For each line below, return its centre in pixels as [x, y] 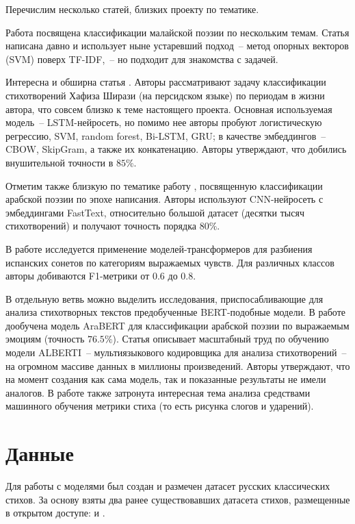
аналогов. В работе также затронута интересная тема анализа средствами [158, 392]
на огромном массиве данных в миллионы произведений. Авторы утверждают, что [178, 365]
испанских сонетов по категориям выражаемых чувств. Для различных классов [170, 262]
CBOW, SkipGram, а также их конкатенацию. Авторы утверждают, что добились [176, 149]
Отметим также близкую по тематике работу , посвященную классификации [164, 185]
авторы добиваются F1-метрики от [78, 276]
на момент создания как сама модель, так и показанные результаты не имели [166, 379]
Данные [40, 453]
